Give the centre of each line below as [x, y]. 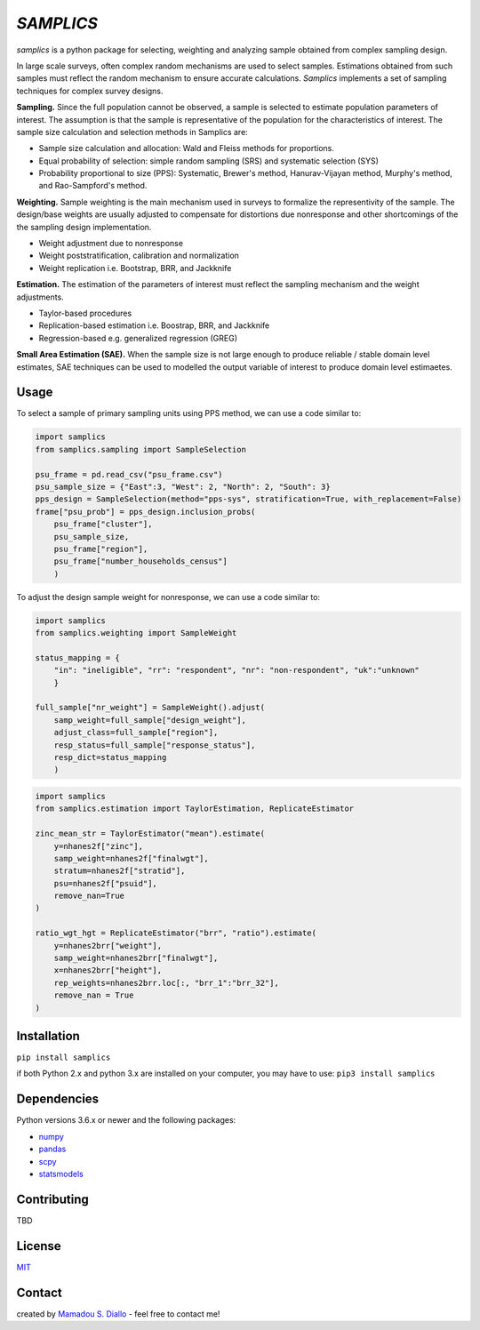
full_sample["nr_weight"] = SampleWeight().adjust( [150, 708]
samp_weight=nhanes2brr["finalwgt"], [136, 958]
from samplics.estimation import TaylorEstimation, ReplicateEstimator [195, 809]
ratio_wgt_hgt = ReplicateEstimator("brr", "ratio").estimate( [176, 933]
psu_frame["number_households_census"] [141, 561]
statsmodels [61, 1174]
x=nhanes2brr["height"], [108, 970]
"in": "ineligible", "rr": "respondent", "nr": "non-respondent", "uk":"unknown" [236, 670]
